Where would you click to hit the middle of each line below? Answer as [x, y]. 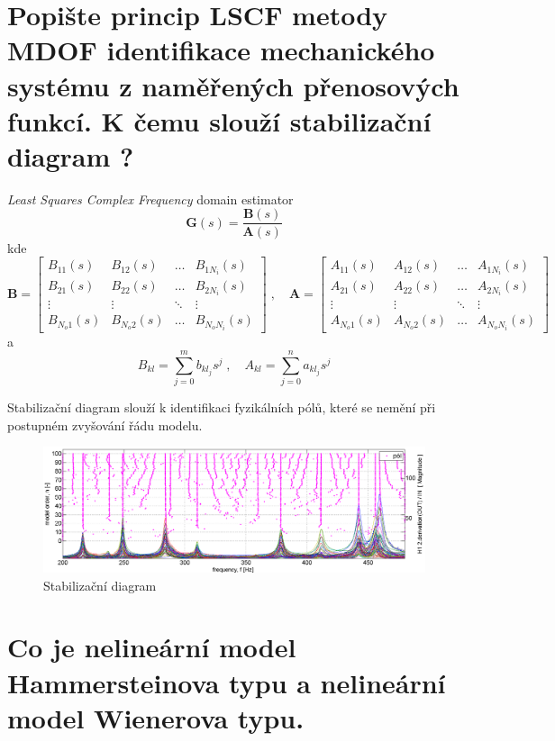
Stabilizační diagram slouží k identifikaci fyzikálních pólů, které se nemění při [222, 407]
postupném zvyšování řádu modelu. [105, 425]
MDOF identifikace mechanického [221, 50]
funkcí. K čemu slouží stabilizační [219, 120]
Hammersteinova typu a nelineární [227, 682]
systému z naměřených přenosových [233, 85]
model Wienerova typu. [156, 717]
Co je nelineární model [152, 647]
